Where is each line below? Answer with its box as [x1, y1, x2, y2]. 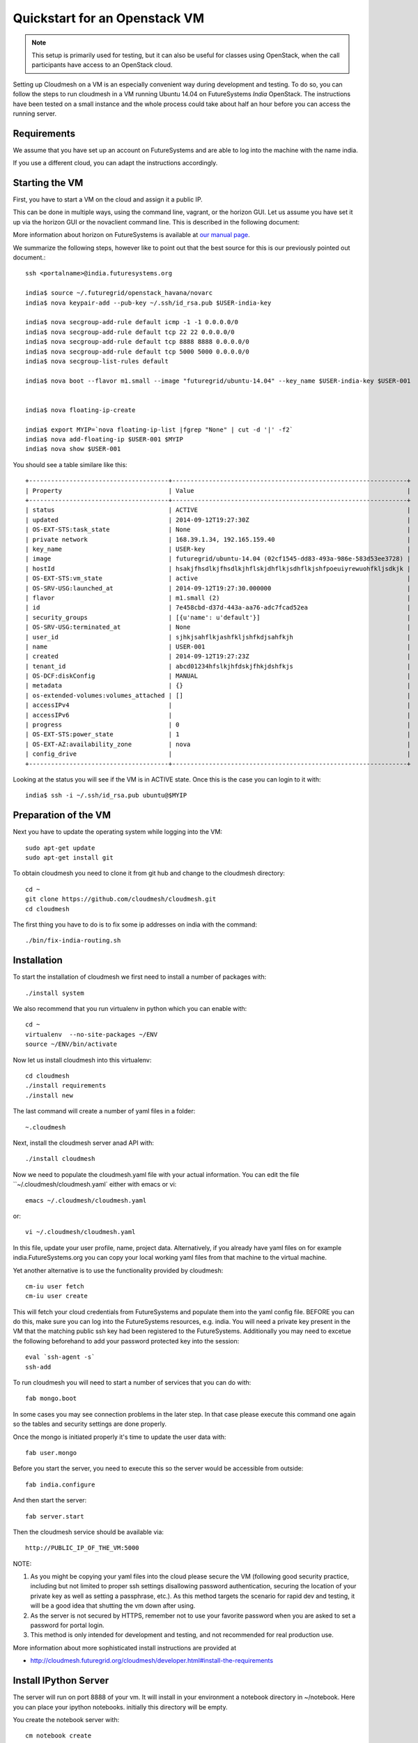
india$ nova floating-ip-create [25, 406, 136, 414]
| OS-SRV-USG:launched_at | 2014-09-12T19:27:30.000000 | [25, 584, 411, 592]
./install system [25, 989, 84, 997]
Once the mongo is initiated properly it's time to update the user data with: [13, 1433, 226, 1441]
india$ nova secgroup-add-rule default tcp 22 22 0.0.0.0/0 [25, 328, 235, 336]
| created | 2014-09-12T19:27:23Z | [25, 653, 411, 660]
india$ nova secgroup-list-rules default [25, 357, 169, 365]
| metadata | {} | [25, 682, 411, 690]
